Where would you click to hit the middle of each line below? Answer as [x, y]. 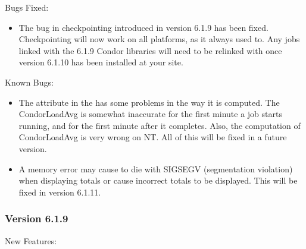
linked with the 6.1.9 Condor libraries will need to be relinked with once [150, 50]
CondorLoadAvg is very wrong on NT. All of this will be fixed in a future [153, 137]
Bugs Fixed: [27, 7]
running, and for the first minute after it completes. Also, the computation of [160, 125]
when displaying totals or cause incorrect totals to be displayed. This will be [158, 180]
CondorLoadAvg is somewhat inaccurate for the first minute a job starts [150, 114]
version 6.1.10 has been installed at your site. [101, 62]
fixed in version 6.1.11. [60, 192]
